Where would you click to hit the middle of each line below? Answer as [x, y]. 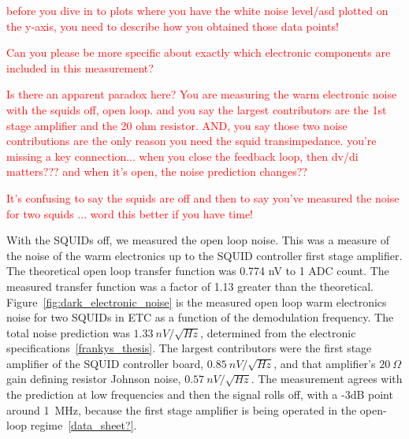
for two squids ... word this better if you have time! [130, 213]
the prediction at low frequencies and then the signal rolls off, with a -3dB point [200, 394]
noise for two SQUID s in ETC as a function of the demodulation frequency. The [200, 317]
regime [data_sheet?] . [84, 425]
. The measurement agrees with [327, 379]
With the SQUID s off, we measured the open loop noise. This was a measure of [198, 240]
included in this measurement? [80, 67]
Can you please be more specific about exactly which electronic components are [199, 52]
